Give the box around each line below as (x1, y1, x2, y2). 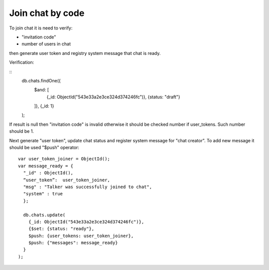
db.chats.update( (23, 212, 66, 218)
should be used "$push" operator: (9, 145, 80, 151)
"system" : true (23, 191, 63, 197)
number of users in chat (21, 41, 71, 47)
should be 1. (9, 128, 34, 134)
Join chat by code (9, 7, 85, 18)
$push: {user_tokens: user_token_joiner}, (28, 233, 134, 239)
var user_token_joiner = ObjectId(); (18, 156, 111, 162)
